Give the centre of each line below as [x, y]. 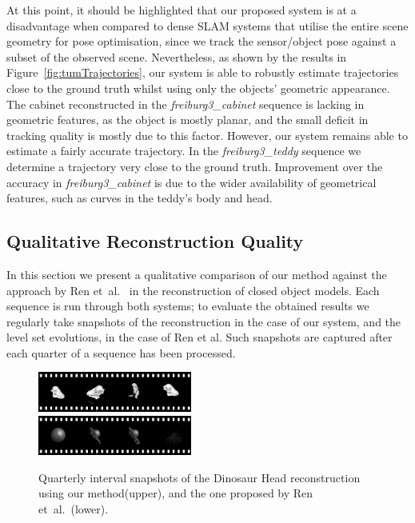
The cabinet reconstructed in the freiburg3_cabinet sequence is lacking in [186, 104]
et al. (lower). [74, 508]
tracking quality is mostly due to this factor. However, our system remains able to [207, 135]
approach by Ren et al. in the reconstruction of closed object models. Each [193, 290]
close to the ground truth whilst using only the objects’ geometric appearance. [198, 88]
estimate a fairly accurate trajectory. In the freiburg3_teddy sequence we [184, 151]
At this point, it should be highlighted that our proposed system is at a [182, 10]
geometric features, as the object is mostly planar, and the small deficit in [188, 120]
